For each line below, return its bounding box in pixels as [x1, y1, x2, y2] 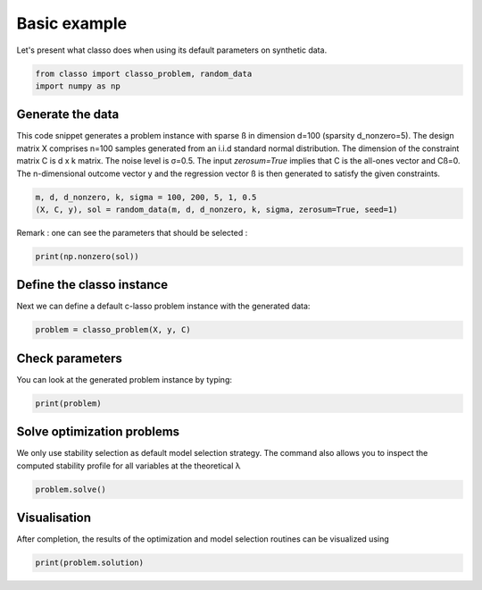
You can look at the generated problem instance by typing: [16, 374, 232, 384]
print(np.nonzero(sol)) [35, 251, 140, 261]
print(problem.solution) [35, 558, 145, 568]
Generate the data [16, 107, 120, 122]
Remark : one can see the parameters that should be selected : [16, 227, 248, 238]
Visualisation [16, 510, 92, 526]
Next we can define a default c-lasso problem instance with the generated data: [16, 300, 311, 312]
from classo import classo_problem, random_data [35, 68, 253, 79]
